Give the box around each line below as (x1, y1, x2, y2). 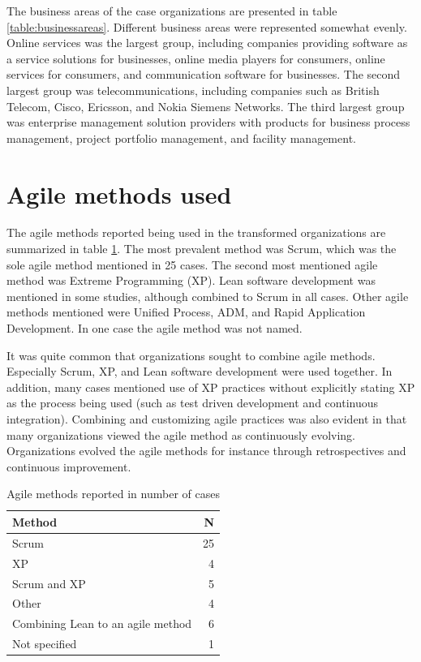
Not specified (12, 635, 77, 652)
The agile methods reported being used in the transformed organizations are (6, 224, 386, 241)
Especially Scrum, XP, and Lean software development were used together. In (6, 363, 393, 380)
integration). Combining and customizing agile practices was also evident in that (6, 411, 407, 427)
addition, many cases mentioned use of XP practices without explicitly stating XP (6, 378, 415, 395)
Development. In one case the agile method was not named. (6, 320, 303, 337)
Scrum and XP (12, 574, 86, 591)
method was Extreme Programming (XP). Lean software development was (6, 272, 376, 289)
